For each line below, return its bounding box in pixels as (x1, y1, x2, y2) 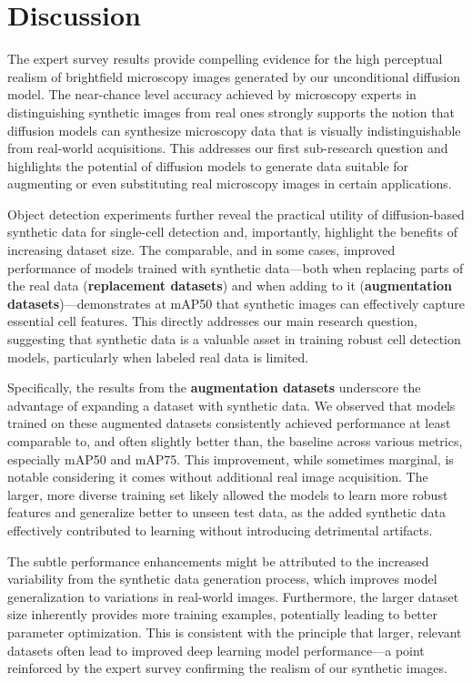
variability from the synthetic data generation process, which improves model (7, 569, 437, 588)
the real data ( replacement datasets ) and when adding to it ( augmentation (7, 276, 452, 295)
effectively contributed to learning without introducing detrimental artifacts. (7, 520, 433, 539)
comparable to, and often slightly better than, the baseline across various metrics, (7, 432, 463, 450)
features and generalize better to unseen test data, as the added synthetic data (7, 503, 446, 522)
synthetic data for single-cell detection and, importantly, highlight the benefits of (7, 222, 458, 241)
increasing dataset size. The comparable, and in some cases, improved (7, 240, 396, 260)
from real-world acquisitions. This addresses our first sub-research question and (7, 138, 448, 158)
